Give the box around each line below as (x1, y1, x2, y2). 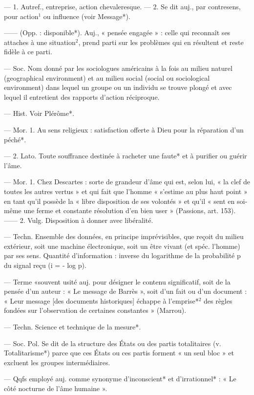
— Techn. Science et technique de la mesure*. (4, 322, 141, 332)
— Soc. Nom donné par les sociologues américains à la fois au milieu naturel (4, 63, 233, 73)
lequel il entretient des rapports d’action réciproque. (4, 91, 160, 102)
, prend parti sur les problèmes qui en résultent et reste (78, 37, 244, 47)
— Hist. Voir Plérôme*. (4, 108, 74, 118)
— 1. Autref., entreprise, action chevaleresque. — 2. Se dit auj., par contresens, (4, 1, 241, 11)
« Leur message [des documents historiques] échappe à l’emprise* (4, 295, 199, 306)
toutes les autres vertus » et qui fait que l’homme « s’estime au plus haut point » (4, 186, 248, 196)
